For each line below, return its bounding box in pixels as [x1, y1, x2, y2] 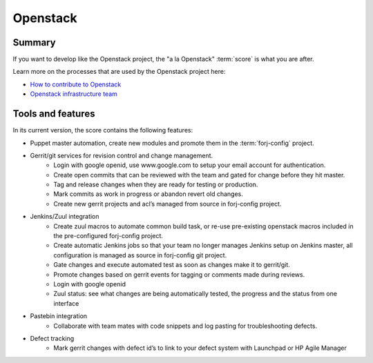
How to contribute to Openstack [30, 80, 122, 88]
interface [53, 299, 79, 307]
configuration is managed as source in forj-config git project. [53, 251, 227, 259]
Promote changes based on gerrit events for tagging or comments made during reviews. [53, 270, 305, 279]
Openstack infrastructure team [30, 90, 117, 98]
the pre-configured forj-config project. [53, 232, 164, 240]
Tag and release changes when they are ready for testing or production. [53, 180, 258, 189]
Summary [12, 37, 56, 48]
